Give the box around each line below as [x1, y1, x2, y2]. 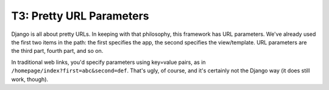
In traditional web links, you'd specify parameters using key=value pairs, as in [11, 58, 207, 66]
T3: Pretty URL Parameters [11, 9, 149, 22]
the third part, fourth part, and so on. [11, 47, 104, 55]
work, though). [11, 75, 49, 83]
